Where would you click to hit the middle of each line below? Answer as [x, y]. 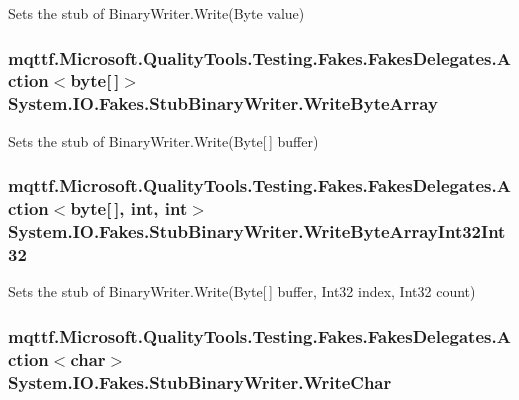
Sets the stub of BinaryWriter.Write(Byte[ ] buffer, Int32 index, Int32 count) [242, 291]
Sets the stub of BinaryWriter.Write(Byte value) [156, 13]
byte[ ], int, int [129, 208]
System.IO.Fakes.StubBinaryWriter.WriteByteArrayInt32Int [257, 231]
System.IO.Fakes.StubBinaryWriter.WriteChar [200, 381]
